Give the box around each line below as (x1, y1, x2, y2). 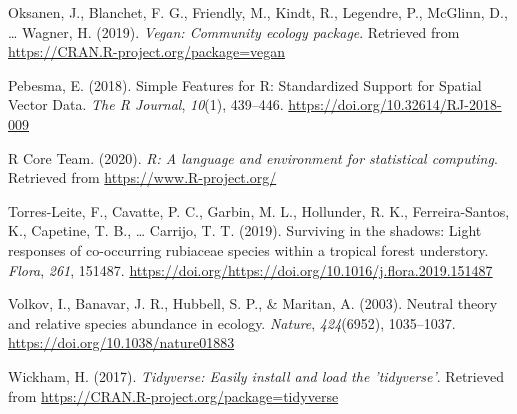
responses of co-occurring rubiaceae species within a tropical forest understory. (8, 239, 489, 260)
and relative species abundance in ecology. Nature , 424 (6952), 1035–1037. (8, 312, 456, 333)
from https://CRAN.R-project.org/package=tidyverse (8, 385, 339, 406)
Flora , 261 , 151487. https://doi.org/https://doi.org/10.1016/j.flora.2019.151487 (8, 259, 493, 280)
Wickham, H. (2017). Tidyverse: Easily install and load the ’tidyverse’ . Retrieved (8, 365, 504, 386)
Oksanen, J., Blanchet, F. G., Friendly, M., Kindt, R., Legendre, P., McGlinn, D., (8, 2, 508, 22)
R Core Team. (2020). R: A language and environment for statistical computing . (8, 147, 498, 168)
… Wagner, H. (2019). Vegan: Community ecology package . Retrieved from (8, 21, 460, 42)
